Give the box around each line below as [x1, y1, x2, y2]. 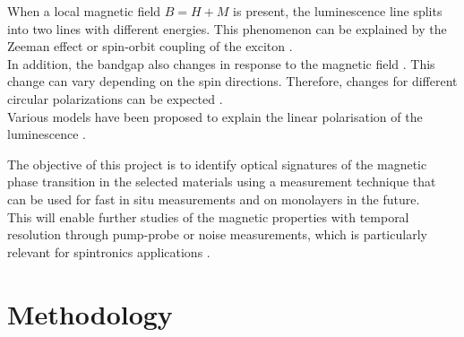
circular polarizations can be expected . [7, 89, 223, 108]
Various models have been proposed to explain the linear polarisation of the [7, 107, 423, 125]
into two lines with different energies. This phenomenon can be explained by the [7, 19, 447, 38]
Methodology [7, 295, 173, 332]
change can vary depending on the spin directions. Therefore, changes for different [7, 72, 458, 91]
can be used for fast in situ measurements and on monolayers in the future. [7, 189, 420, 208]
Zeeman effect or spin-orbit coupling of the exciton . [7, 37, 293, 56]
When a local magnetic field [7, 2, 161, 20]
